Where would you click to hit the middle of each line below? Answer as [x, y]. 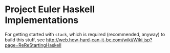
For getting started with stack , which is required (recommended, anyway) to [85, 34]
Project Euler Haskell [50, 9]
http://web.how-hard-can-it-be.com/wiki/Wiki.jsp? [99, 40]
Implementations [42, 20]
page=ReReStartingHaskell [33, 45]
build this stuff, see [25, 40]
